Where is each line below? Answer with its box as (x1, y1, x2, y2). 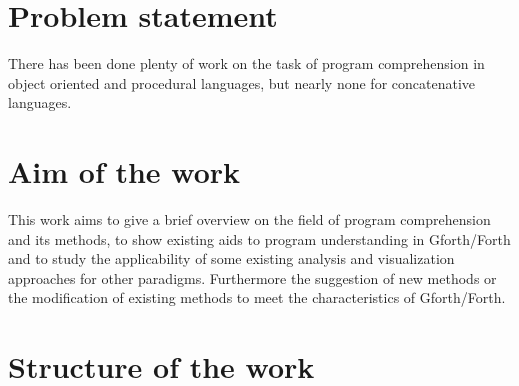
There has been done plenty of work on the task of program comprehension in (8, 53, 485, 74)
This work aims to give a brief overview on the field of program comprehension (8, 209, 491, 230)
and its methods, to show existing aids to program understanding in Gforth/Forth (8, 228, 511, 249)
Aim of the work (8, 151, 241, 192)
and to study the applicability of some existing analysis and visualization (8, 248, 455, 269)
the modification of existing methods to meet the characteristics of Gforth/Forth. (8, 287, 506, 308)
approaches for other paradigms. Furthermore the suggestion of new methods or (8, 267, 497, 288)
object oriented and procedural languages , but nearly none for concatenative (8, 72, 475, 93)
